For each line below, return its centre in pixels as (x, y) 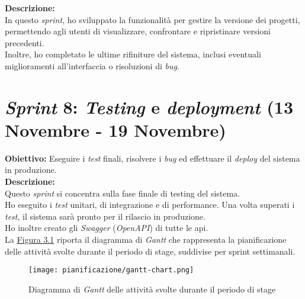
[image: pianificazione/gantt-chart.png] (111, 270)
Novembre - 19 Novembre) (115, 129)
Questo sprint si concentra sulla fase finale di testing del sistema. (123, 193)
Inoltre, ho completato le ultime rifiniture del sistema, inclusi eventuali (133, 54)
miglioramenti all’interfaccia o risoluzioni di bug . (92, 65)
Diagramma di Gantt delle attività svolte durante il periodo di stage (152, 289)
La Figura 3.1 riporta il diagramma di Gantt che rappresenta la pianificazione (146, 239)
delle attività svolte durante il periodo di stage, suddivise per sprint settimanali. (150, 251)
